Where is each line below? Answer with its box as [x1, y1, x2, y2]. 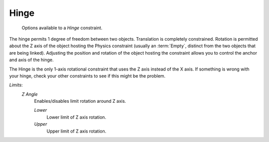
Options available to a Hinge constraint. [21, 25, 103, 31]
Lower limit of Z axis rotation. [46, 114, 107, 120]
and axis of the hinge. [9, 57, 54, 63]
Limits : [9, 82, 23, 88]
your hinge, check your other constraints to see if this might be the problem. [9, 72, 166, 79]
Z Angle [21, 91, 38, 97]
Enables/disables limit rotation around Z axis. [34, 98, 127, 104]
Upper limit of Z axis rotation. [46, 128, 107, 134]
